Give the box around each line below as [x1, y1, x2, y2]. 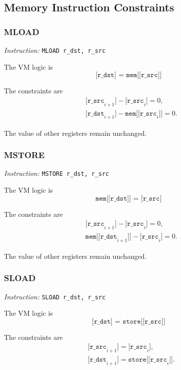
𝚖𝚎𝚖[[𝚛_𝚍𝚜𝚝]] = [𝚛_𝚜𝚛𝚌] [95, 195, 162, 202]
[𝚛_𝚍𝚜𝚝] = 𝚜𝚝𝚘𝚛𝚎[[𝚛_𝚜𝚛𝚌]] [91, 318, 166, 325]
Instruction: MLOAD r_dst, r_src [4, 45, 106, 55]
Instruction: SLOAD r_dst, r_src [4, 291, 106, 301]
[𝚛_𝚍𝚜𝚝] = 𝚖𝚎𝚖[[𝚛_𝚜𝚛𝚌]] [95, 72, 162, 79]
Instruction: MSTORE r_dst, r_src [4, 168, 109, 178]
